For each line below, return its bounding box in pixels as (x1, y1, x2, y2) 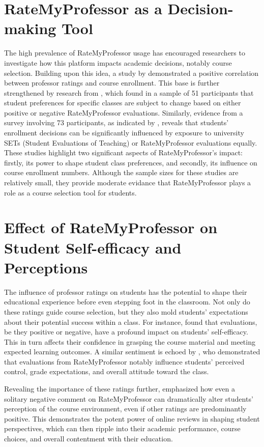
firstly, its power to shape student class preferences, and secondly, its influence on (4, 157, 257, 167)
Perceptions (4, 257, 88, 277)
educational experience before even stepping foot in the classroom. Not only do (4, 296, 250, 307)
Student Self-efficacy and (4, 237, 182, 258)
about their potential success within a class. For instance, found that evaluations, (4, 316, 257, 327)
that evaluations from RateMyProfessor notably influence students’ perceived (4, 356, 245, 367)
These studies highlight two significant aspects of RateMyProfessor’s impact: (4, 147, 243, 158)
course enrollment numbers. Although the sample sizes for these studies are (4, 167, 239, 178)
